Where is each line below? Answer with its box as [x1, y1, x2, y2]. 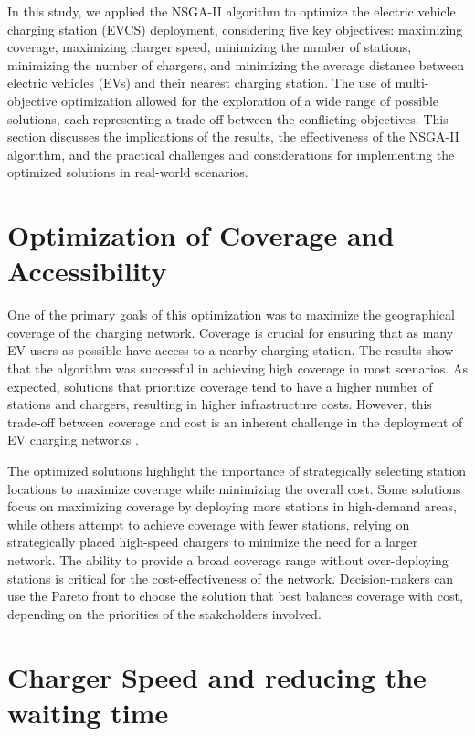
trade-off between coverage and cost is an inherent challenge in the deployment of [7, 412, 463, 431]
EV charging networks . [7, 430, 139, 449]
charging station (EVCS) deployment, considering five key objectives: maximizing [7, 19, 463, 38]
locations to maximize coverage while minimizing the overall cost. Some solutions [7, 478, 461, 498]
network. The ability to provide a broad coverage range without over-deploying [7, 550, 449, 569]
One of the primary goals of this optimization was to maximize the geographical [7, 305, 455, 324]
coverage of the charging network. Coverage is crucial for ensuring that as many [7, 322, 454, 342]
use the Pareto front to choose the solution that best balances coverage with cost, [7, 586, 463, 605]
